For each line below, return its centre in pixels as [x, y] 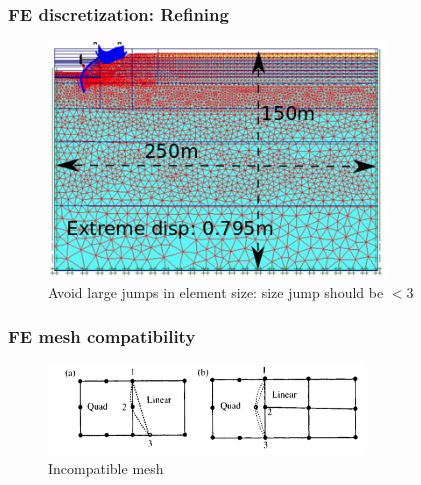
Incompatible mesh [106, 467]
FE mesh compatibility [102, 336]
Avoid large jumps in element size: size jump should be [216, 291]
